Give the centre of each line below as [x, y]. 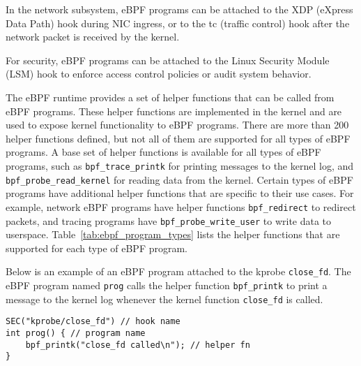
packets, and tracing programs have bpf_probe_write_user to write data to [169, 220]
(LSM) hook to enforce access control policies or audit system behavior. [159, 74]
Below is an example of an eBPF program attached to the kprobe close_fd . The [178, 271]
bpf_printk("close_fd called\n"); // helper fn [138, 345]
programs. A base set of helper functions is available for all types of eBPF [163, 152]
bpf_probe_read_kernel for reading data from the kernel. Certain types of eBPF [179, 179]
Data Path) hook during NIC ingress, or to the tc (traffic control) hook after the [178, 23]
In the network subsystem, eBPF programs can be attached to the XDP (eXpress [179, 9]
